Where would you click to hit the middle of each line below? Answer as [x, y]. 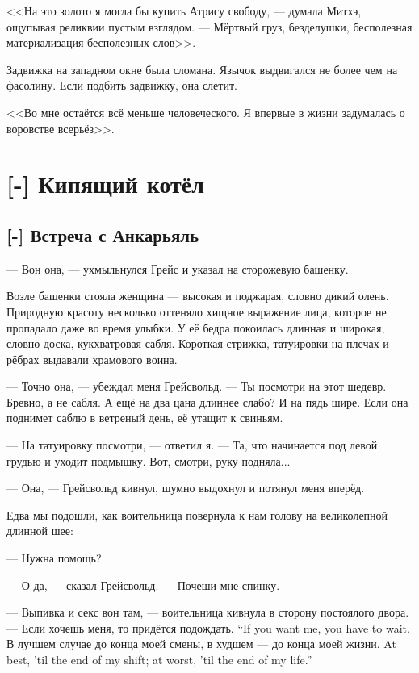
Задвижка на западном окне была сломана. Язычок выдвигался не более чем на [202, 69]
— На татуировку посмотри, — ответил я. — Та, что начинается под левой [192, 445]
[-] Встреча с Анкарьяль [103, 234]
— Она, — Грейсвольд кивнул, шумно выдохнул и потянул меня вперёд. [186, 488]
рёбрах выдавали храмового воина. [92, 359]
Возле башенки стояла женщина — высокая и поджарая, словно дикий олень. [198, 296]
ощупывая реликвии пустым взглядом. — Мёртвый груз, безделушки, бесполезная [209, 26]
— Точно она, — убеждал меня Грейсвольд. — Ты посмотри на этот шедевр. [197, 386]
